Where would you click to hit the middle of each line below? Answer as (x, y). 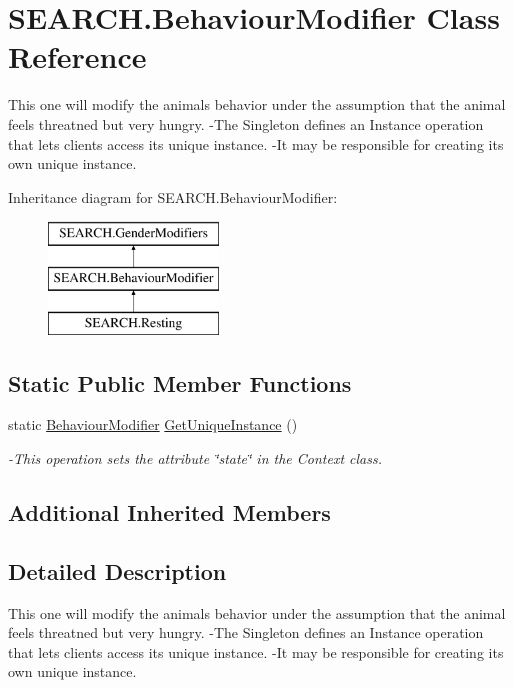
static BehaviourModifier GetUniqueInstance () (153, 424)
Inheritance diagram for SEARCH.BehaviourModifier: (173, 196)
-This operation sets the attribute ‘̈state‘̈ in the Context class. (195, 458)
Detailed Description (117, 570)
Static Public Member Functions (180, 382)
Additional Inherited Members (169, 512)
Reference (77, 56)
